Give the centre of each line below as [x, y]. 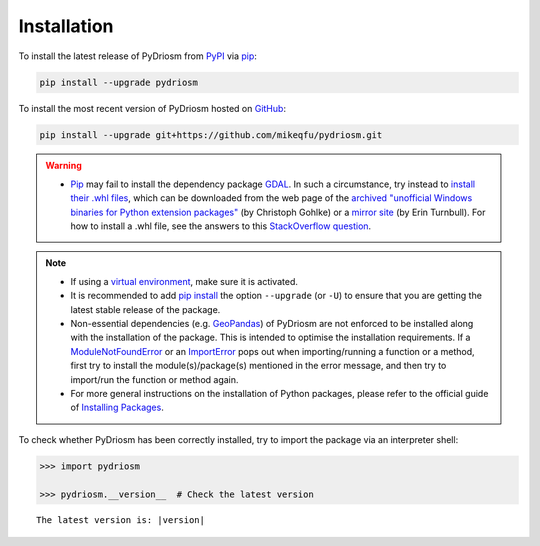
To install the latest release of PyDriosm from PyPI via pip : [137, 56]
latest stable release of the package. [145, 309]
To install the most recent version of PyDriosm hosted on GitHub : [152, 108]
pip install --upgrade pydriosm [119, 82]
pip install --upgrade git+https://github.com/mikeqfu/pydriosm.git [211, 134]
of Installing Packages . [117, 407]
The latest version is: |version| [120, 520]
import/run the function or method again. [154, 379]
